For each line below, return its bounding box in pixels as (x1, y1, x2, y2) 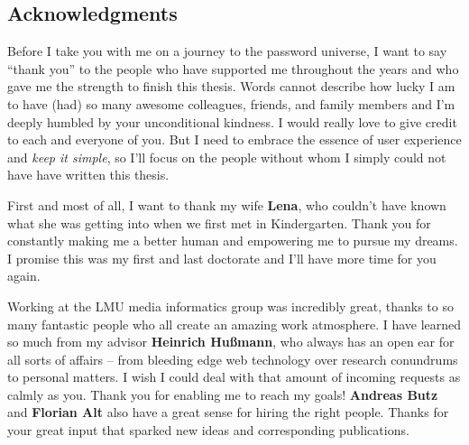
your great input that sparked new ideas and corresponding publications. (7, 421, 409, 440)
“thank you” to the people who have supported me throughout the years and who (7, 59, 459, 78)
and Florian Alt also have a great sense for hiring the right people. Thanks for (7, 403, 449, 422)
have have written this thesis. (7, 165, 170, 184)
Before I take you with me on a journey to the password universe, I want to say (7, 42, 447, 60)
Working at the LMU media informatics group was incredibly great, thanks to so (7, 296, 454, 315)
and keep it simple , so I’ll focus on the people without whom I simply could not (7, 147, 446, 166)
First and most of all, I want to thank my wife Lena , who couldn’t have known (7, 195, 446, 214)
